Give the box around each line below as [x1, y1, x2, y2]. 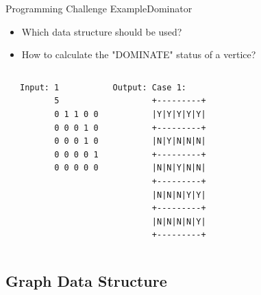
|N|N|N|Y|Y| [151, 190, 206, 200]
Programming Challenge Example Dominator [5, 1, 192, 15]
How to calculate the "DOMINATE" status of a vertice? [21, 47, 256, 62]
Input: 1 [20, 82, 60, 92]
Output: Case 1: [112, 82, 186, 92]
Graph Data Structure [5, 270, 167, 292]
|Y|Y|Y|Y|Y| [151, 109, 206, 119]
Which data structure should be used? [21, 24, 182, 38]
